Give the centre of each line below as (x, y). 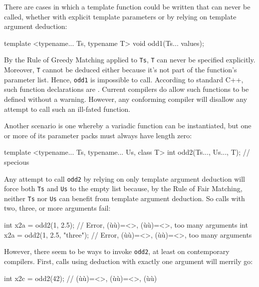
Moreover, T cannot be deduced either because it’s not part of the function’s (121, 70)
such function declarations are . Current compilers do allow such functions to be (127, 89)
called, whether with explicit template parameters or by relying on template (120, 16)
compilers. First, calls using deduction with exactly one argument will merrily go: (129, 261)
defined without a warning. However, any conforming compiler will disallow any (126, 99)
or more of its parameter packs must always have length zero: (98, 135)
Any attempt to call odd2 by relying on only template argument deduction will (125, 178)
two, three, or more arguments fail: (57, 208)
